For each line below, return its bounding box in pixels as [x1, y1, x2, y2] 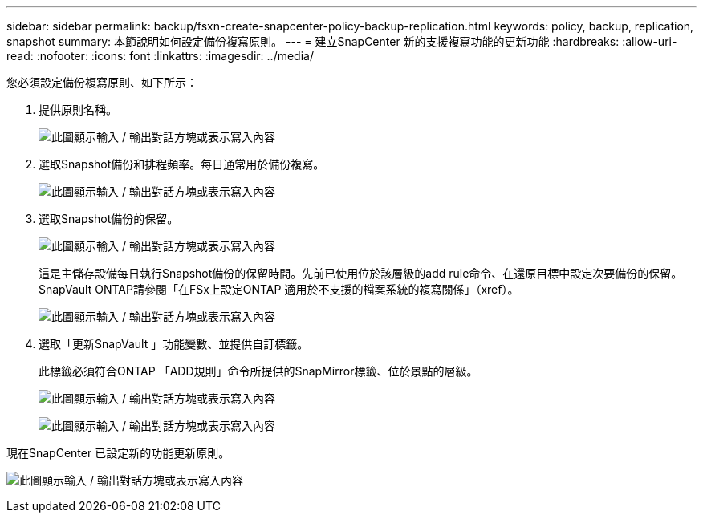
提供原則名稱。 [39, 103, 117, 116]
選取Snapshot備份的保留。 [39, 212, 179, 225]
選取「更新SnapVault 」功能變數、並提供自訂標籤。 [39, 337, 309, 351]
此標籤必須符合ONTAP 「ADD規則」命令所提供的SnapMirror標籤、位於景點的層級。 [39, 364, 478, 378]
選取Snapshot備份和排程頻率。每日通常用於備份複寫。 [39, 157, 325, 171]
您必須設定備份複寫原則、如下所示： [6, 75, 197, 89]
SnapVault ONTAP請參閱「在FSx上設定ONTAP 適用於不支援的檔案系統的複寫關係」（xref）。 [39, 282, 519, 296]
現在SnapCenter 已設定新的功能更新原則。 [6, 446, 230, 460]
